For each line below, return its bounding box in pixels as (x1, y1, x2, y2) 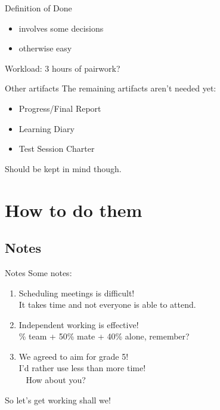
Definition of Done (5, 2, 72, 14)
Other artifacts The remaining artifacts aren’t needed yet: (5, 82, 216, 94)
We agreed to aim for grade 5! (18, 350, 129, 362)
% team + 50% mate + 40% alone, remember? (18, 330, 190, 342)
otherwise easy (18, 42, 72, 54)
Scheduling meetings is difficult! (18, 286, 135, 299)
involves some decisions (18, 22, 104, 34)
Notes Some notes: (5, 266, 72, 279)
